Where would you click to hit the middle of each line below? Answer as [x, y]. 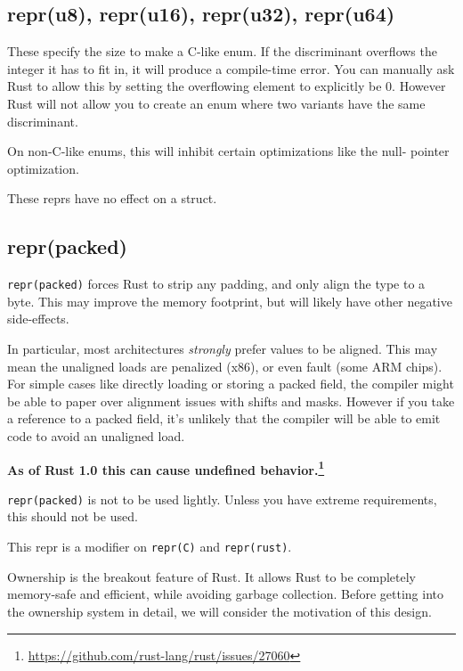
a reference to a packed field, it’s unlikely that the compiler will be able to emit [224, 418]
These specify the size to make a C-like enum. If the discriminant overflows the [222, 51]
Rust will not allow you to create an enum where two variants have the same [216, 103]
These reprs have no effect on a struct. [112, 198]
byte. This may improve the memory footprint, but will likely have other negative [230, 301]
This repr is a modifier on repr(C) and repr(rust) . [150, 547]
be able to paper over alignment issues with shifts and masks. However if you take [231, 401]
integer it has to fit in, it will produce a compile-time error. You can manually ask [231, 68]
